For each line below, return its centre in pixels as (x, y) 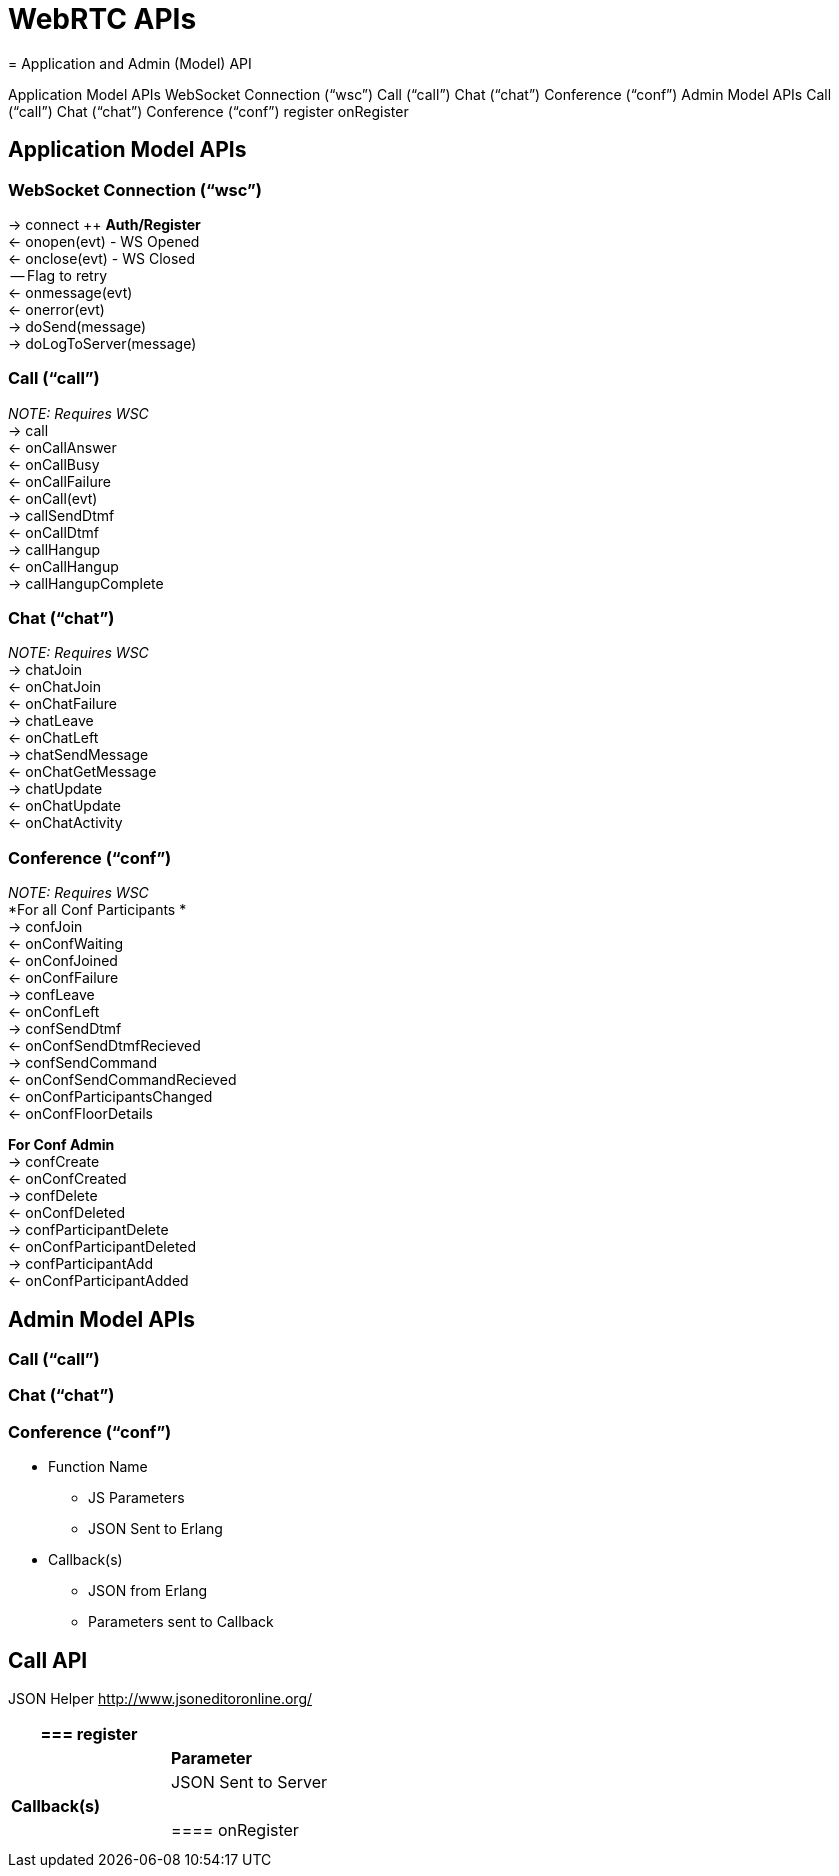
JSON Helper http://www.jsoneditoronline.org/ (160, 1699)
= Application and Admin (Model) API (130, 63)
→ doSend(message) (77, 326)
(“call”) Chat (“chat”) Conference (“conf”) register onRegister (208, 111)
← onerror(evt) (56, 309)
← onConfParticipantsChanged (110, 1097)
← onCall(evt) (53, 498)
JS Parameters (136, 1498)
